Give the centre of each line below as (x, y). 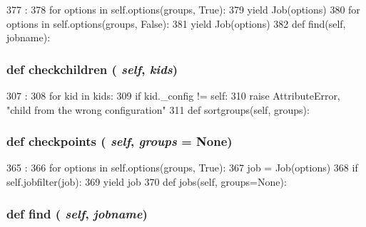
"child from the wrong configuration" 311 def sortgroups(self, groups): (158, 109)
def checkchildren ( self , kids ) (92, 69)
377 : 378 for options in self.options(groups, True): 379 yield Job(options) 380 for (183, 9)
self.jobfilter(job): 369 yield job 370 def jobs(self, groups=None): (147, 181)
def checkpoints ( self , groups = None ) (120, 141)
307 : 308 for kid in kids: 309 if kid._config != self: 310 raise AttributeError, (173, 95)
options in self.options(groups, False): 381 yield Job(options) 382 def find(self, (176, 23)
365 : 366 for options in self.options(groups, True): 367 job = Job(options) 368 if (182, 168)
